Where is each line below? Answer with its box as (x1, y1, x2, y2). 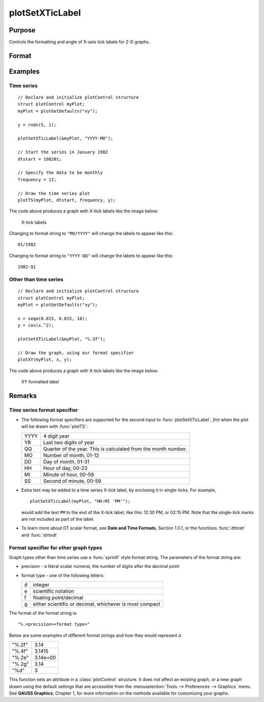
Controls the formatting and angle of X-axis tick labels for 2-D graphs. (9, 39, 150, 45)
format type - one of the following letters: (21, 572, 105, 578)
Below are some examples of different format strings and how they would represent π (9, 632, 182, 638)
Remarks (9, 392, 37, 400)
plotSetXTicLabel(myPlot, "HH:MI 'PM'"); (30, 498, 131, 504)
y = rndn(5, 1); (18, 122, 57, 127)
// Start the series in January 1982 (18, 149, 109, 155)
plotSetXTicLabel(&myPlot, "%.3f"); (18, 336, 106, 342)
